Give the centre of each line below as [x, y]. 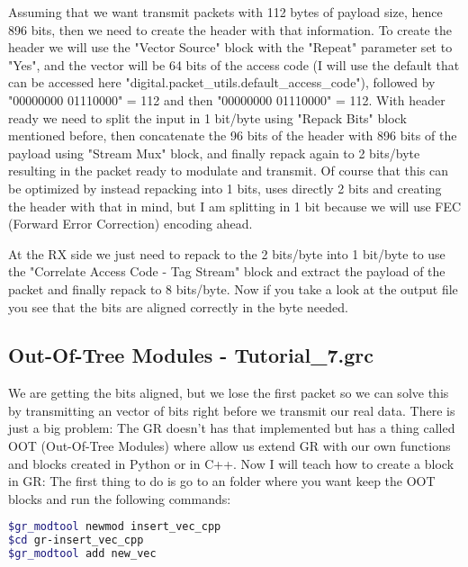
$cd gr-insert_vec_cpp [76, 540]
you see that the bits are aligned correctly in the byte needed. [178, 306]
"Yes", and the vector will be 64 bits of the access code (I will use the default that [234, 64]
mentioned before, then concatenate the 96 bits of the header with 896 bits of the [233, 135]
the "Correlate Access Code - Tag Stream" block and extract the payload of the [227, 271]
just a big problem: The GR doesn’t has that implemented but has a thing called [232, 428]
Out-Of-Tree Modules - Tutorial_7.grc [191, 355]
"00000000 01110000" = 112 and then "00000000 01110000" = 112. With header [227, 99]
